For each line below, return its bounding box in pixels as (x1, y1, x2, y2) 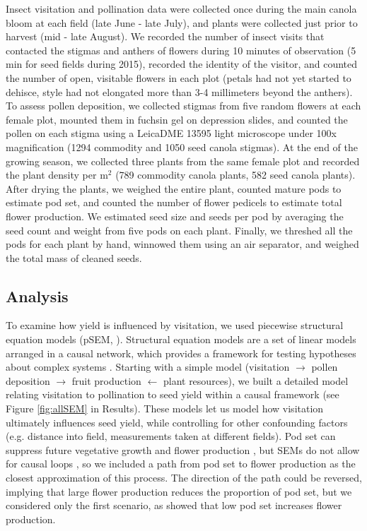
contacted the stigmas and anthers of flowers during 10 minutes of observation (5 (6, 42, 356, 57)
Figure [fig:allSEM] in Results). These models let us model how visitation (6, 401, 324, 416)
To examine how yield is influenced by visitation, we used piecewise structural (6, 318, 344, 333)
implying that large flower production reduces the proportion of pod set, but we (6, 484, 352, 499)
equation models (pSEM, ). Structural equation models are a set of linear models (6, 332, 356, 347)
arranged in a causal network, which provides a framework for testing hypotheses (6, 345, 356, 360)
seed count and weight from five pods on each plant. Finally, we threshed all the (6, 222, 353, 237)
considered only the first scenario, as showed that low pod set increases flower (6, 498, 342, 513)
